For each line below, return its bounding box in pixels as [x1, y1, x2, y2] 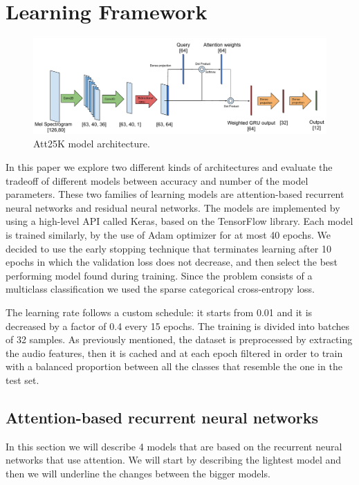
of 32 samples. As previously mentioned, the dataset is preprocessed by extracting [6, 332, 353, 347]
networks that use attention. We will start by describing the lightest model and [6, 452, 342, 467]
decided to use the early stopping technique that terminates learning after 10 [6, 241, 331, 255]
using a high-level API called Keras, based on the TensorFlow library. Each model [6, 214, 353, 228]
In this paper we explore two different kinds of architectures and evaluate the [6, 160, 333, 174]
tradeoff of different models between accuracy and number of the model [6, 173, 309, 187]
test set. [6, 372, 39, 387]
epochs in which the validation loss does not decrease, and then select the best [6, 255, 338, 269]
